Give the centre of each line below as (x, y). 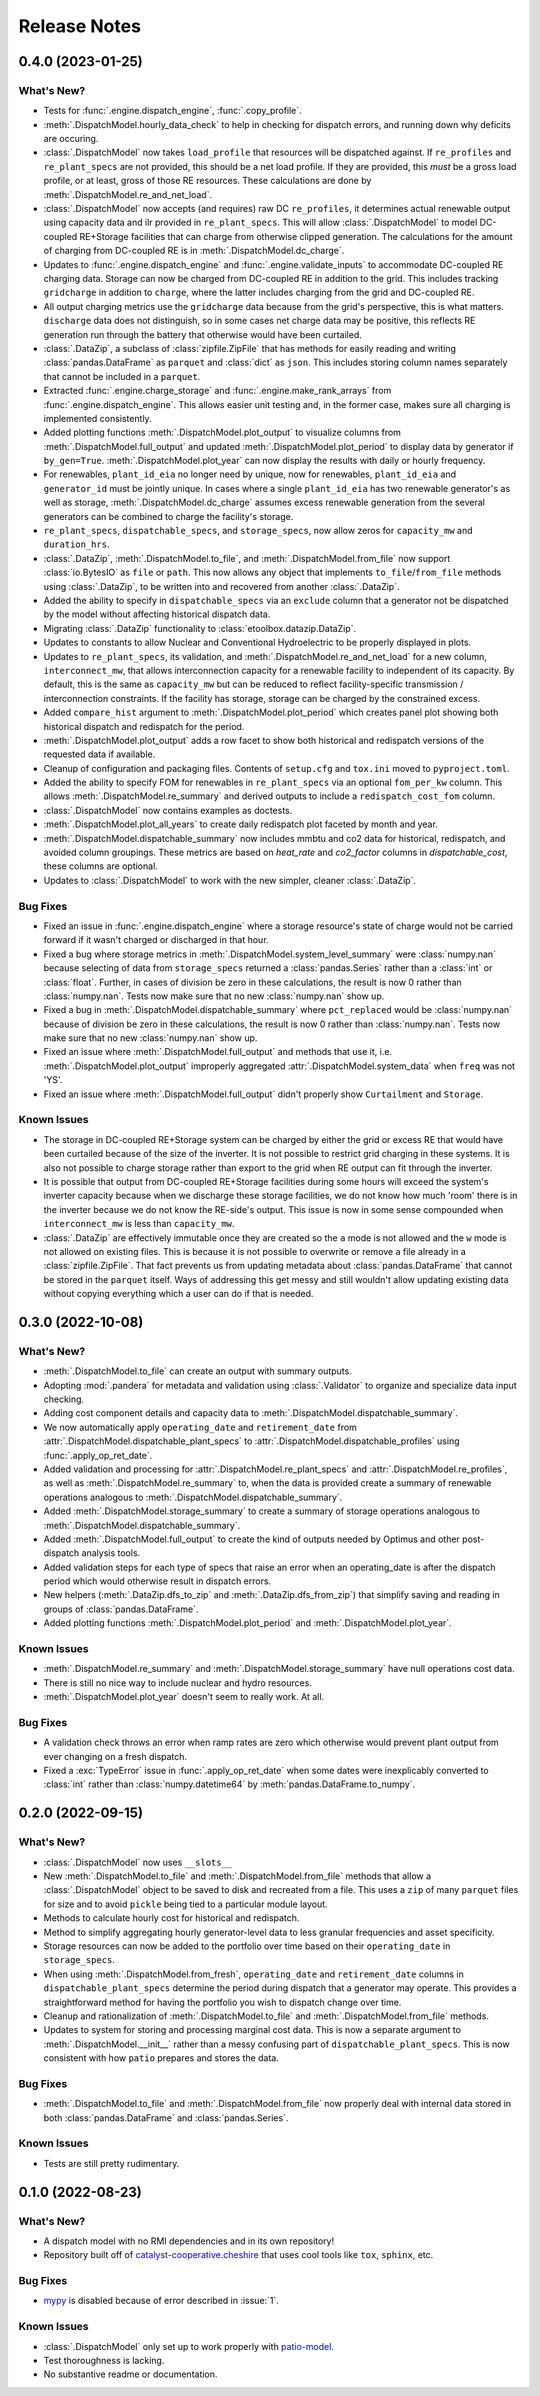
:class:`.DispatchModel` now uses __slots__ (138, 1862)
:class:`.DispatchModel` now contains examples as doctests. (168, 810)
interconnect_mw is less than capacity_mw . (139, 1224)
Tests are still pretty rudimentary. (111, 2163)
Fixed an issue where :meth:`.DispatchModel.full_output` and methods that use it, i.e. (218, 1052)
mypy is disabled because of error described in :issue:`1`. (161, 2301)
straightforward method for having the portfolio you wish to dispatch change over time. (222, 2002)
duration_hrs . (76, 544)
